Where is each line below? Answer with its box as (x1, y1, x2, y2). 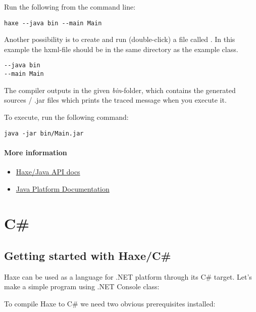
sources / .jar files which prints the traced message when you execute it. (4, 95, 227, 105)
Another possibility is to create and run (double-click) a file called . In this (4, 34, 235, 44)
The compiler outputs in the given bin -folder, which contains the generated (4, 84, 236, 95)
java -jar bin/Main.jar (4, 129, 84, 137)
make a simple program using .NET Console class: (4, 281, 160, 292)
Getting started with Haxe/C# (4, 247, 171, 263)
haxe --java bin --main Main (4, 19, 102, 27)
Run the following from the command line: (4, 2, 136, 12)
